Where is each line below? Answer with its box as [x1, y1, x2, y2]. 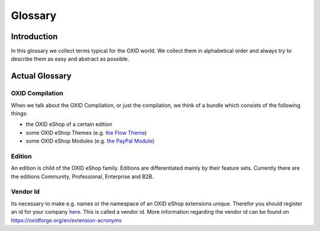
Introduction [11, 31, 58, 42]
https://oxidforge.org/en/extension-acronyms [11, 217, 122, 224]
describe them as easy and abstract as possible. [11, 55, 130, 62]
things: [11, 110, 28, 117]
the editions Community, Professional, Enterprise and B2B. [11, 173, 154, 180]
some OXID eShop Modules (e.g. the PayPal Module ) [25, 137, 155, 145]
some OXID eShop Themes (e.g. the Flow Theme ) [25, 129, 147, 136]
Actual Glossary [11, 71, 72, 81]
